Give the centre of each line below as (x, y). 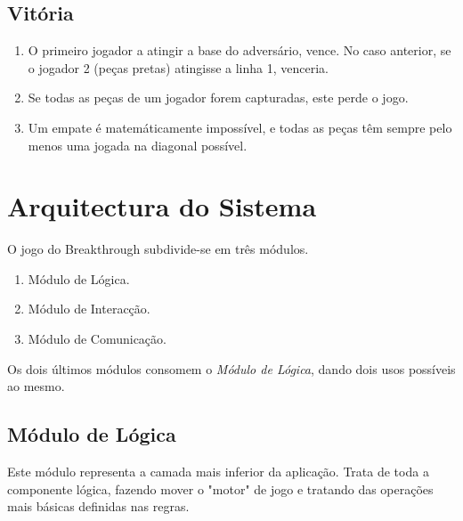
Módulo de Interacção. (89, 309)
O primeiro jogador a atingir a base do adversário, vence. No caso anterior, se (240, 50)
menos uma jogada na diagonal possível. (138, 145)
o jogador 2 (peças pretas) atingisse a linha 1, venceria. (178, 67)
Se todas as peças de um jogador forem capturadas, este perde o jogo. (218, 98)
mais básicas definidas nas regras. (98, 506)
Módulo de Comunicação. (97, 339)
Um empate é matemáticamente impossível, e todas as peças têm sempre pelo (240, 127)
